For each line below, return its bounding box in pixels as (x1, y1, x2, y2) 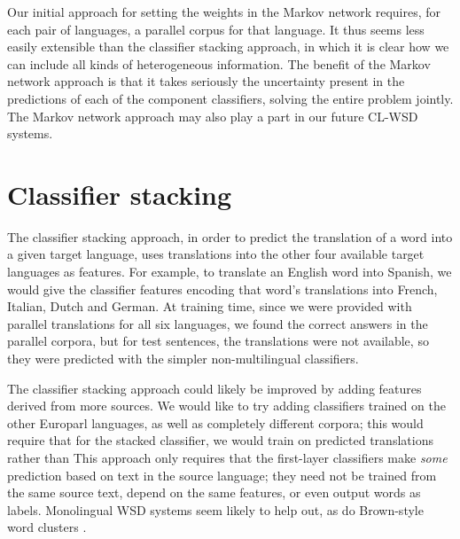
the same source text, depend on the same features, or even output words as (7, 483, 421, 502)
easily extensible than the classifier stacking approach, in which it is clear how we (7, 37, 449, 56)
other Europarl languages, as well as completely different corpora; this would (7, 413, 424, 432)
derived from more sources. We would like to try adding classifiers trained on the (7, 396, 446, 415)
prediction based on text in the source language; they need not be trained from (7, 465, 437, 484)
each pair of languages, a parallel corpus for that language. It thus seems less (7, 20, 425, 38)
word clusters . (7, 518, 87, 536)
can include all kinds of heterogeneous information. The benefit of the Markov (7, 54, 431, 73)
